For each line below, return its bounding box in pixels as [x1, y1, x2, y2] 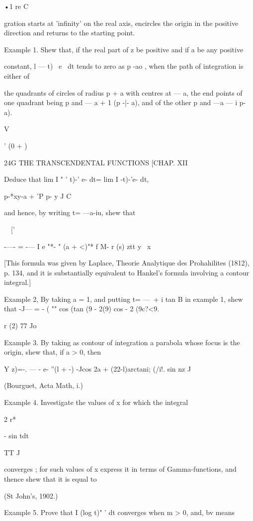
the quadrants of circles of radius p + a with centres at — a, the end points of [4, 87, 243, 98]
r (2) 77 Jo [4, 320, 37, 331]
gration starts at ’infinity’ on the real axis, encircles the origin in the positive [4, 17, 239, 28]
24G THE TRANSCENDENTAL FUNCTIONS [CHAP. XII [4, 157, 188, 167]
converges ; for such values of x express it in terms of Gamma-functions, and [4, 464, 237, 474]
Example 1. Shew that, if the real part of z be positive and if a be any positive [4, 44, 244, 54]
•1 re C [4, 1, 29, 11]
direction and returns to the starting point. [4, 27, 135, 38]
